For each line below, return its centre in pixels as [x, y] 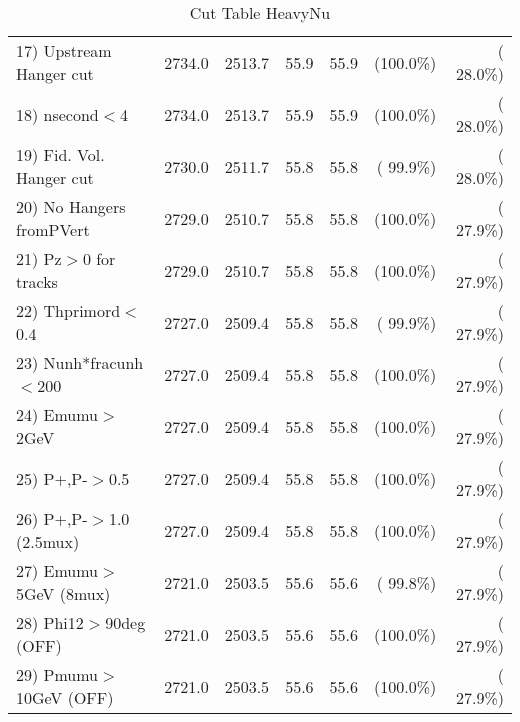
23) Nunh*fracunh [80, 362]
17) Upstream [64, 50]
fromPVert [53, 229]
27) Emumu [57, 570]
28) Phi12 [50, 622]
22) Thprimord [68, 310]
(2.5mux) [48, 541]
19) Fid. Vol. [60, 154]
